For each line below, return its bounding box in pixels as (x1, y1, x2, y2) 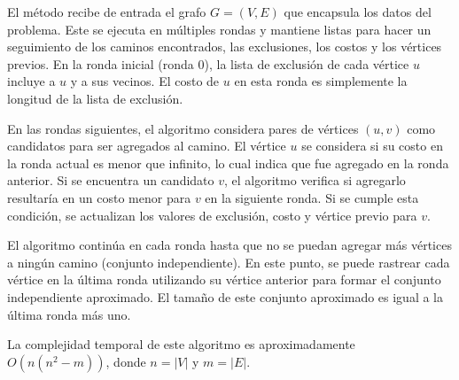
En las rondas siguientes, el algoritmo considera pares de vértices (7, 119, 359, 137)
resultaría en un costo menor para (7, 188, 191, 206)
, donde (105, 352, 146, 370)
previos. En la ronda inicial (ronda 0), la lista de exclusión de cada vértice (7, 54, 409, 73)
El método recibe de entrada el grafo (7, 3, 206, 20)
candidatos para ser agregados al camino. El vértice (7, 136, 286, 155)
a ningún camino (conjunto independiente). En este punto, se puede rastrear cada (7, 252, 450, 271)
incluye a (7, 72, 56, 90)
